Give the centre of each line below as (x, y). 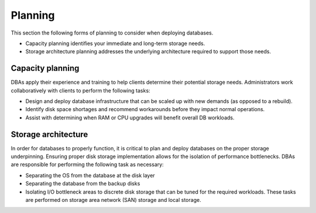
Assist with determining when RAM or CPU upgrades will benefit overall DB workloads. (130, 118)
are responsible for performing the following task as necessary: (87, 164)
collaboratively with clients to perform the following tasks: (80, 90)
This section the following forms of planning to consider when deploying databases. (112, 33)
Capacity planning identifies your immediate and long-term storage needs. (115, 43)
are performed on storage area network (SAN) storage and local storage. (113, 200)
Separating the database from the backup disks (83, 184)
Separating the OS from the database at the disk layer (90, 175)
